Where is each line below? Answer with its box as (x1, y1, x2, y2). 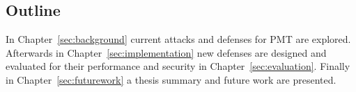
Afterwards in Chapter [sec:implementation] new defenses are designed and (6, 45, 327, 59)
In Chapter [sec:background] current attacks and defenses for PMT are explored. (6, 32, 351, 46)
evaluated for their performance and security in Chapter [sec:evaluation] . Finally (6, 59, 350, 73)
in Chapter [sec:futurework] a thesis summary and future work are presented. (6, 72, 336, 86)
